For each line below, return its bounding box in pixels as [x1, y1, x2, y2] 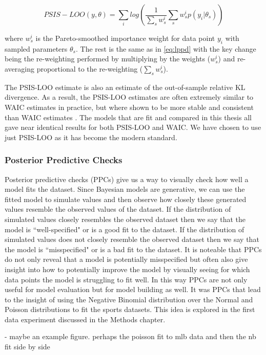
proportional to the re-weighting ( [36, 63, 143, 74]
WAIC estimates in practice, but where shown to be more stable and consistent [5, 101, 254, 112]
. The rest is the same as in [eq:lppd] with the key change [75, 43, 256, 54]
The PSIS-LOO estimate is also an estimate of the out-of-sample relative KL [5, 81, 245, 92]
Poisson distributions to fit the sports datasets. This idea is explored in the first [5, 304, 255, 315]
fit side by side [5, 341, 50, 352]
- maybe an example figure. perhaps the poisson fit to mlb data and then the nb [5, 331, 256, 342]
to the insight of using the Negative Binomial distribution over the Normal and [5, 294, 253, 304]
